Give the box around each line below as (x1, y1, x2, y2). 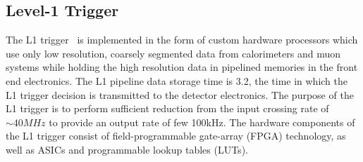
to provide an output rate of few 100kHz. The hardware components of (49, 114, 355, 129)
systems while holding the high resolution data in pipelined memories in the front (6, 60, 358, 74)
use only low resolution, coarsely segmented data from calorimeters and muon (6, 46, 340, 60)
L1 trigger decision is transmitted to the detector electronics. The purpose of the (6, 87, 354, 102)
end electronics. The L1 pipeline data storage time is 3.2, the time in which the (6, 73, 348, 88)
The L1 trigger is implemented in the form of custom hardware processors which (6, 32, 358, 47)
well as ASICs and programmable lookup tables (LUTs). (6, 142, 248, 156)
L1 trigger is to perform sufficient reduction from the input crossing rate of (6, 101, 329, 116)
